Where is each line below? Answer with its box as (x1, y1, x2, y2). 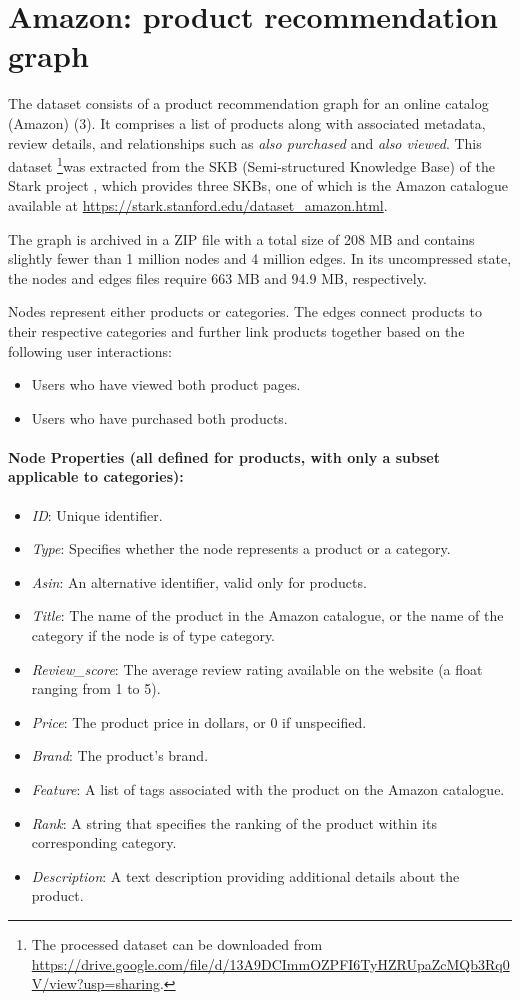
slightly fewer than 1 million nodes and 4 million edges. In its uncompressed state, (8, 248, 512, 269)
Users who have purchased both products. (31, 407, 288, 428)
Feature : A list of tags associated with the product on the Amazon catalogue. (31, 779, 505, 800)
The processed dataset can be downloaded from (31, 933, 323, 954)
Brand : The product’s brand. (31, 745, 209, 766)
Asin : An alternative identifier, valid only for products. (31, 571, 367, 592)
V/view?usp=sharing (31, 973, 160, 994)
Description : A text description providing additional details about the (31, 865, 460, 886)
